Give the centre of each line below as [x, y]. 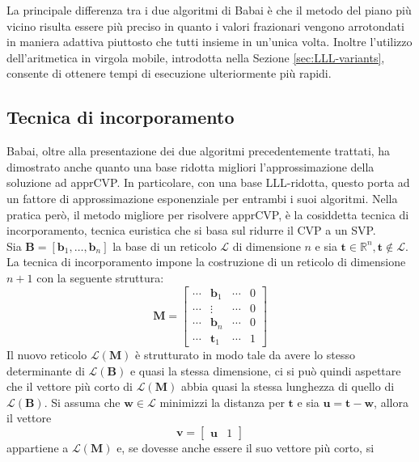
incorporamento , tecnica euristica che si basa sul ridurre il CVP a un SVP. [191, 230]
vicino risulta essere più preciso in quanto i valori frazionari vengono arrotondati [205, 25]
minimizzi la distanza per [222, 402]
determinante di [46, 370]
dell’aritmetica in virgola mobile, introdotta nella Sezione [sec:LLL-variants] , [196, 57]
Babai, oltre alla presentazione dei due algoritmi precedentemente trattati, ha [199, 151]
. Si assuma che [82, 402]
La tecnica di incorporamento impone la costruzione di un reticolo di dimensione [206, 262]
